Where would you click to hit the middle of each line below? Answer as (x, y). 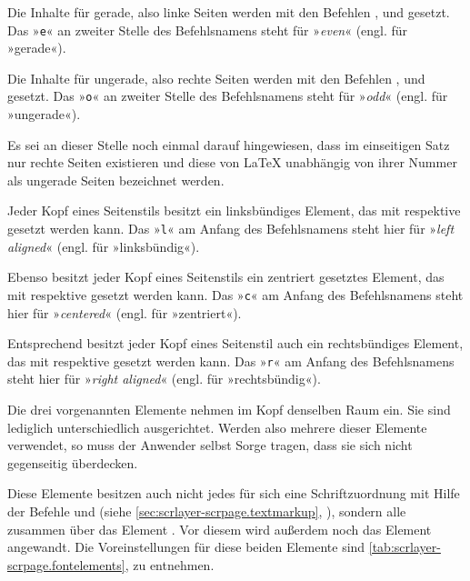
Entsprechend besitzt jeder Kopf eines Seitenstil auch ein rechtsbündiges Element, (235, 343)
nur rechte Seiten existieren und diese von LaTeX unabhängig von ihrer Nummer (232, 162)
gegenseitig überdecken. (73, 462)
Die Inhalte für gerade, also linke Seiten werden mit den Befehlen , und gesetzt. (229, 12)
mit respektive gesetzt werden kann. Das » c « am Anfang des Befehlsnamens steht (235, 294)
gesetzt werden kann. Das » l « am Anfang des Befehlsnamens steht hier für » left (231, 229)
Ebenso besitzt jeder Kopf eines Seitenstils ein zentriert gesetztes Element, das (226, 277)
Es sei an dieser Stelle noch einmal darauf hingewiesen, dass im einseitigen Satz (229, 144)
